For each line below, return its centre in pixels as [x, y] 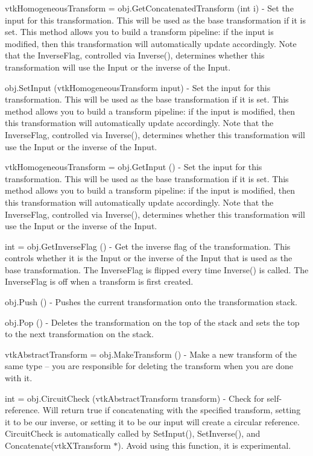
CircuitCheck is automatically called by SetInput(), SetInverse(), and [133, 433]
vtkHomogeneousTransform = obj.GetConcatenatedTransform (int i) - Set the [149, 8]
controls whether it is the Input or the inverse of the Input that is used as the [149, 258]
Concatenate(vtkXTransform [58, 445]
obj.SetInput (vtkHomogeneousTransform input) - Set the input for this [138, 87]
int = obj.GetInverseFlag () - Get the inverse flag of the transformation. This [148, 246]
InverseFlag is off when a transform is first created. [99, 281]
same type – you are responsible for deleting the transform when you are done [149, 366]
